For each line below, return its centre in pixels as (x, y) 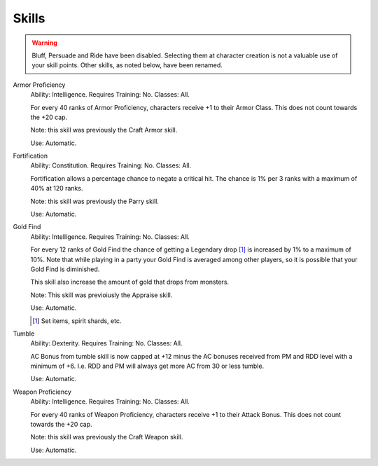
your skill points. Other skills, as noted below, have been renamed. (127, 65)
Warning (44, 43)
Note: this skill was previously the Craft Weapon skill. (107, 437)
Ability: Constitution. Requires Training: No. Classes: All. (111, 165)
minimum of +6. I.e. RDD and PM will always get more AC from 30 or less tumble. (147, 366)
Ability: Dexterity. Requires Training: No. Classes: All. (106, 343)
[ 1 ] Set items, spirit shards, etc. (77, 321)
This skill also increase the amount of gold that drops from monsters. (130, 282)
